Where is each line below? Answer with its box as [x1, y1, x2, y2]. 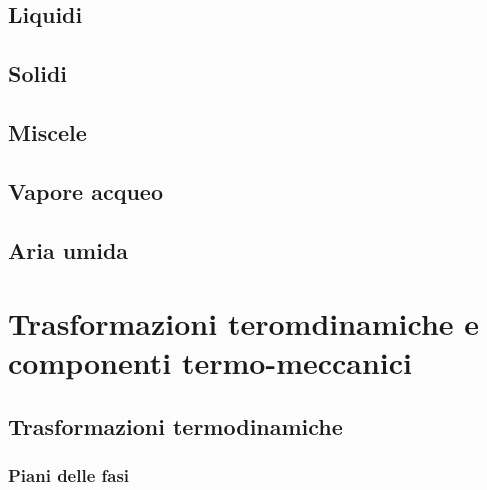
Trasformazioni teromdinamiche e [8, 303, 480, 344]
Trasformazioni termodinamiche [8, 410, 343, 441]
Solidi [8, 58, 68, 89]
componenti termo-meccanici [8, 342, 413, 383]
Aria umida [8, 234, 129, 265]
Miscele [8, 116, 87, 147]
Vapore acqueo [8, 175, 163, 206]
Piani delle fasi [8, 463, 130, 488]
